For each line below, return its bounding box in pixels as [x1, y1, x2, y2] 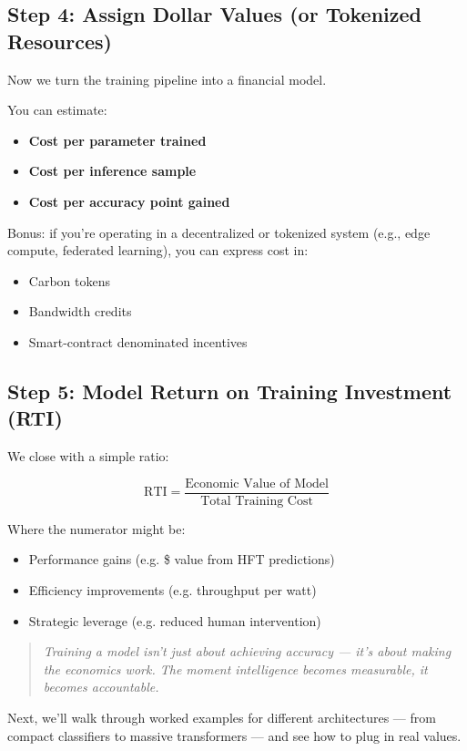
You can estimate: [7, 100, 107, 119]
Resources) [7, 26, 112, 55]
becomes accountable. [43, 677, 159, 696]
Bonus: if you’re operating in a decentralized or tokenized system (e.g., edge [7, 222, 431, 242]
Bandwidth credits [28, 302, 132, 321]
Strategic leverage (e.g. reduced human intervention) [28, 611, 321, 630]
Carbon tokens [28, 271, 110, 290]
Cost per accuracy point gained [28, 191, 230, 211]
